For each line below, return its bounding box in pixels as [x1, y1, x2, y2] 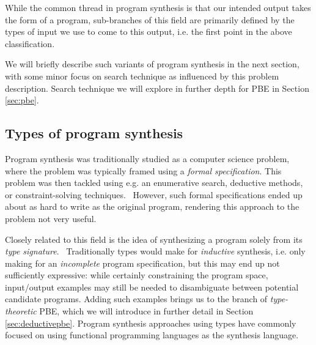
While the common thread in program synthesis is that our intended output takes [5, 1, 311, 13]
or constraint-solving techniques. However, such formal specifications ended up [5, 188, 303, 201]
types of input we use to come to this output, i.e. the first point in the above [5, 25, 292, 38]
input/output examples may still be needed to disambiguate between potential [5, 280, 299, 293]
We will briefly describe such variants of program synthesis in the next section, [5, 57, 299, 70]
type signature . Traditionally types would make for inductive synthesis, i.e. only [5, 245, 306, 258]
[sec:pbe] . [5, 94, 39, 106]
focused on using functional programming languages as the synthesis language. [5, 328, 299, 341]
